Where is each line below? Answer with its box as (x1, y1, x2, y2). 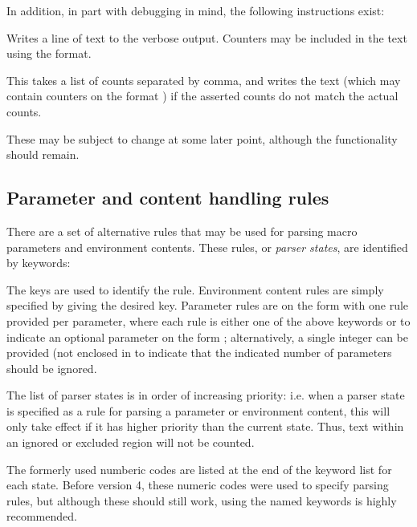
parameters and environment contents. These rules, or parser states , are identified (6, 238, 408, 255)
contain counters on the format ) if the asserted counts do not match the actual (6, 87, 399, 104)
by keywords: (6, 254, 71, 271)
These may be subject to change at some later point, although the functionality (6, 130, 398, 147)
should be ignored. (6, 359, 97, 376)
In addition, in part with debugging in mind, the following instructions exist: (6, 2, 385, 18)
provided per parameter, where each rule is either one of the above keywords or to (6, 312, 411, 329)
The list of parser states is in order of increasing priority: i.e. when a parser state (6, 387, 405, 403)
